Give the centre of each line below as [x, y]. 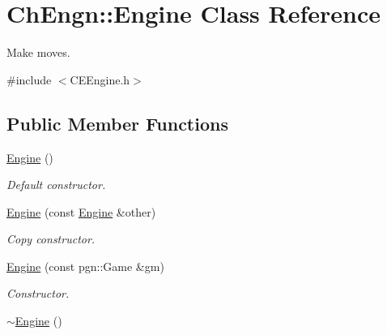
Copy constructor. [51, 239]
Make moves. [38, 52]
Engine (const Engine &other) [81, 211]
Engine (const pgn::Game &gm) [85, 266]
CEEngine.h [100, 79]
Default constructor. [56, 185]
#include [29, 79]
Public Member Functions [117, 123]
